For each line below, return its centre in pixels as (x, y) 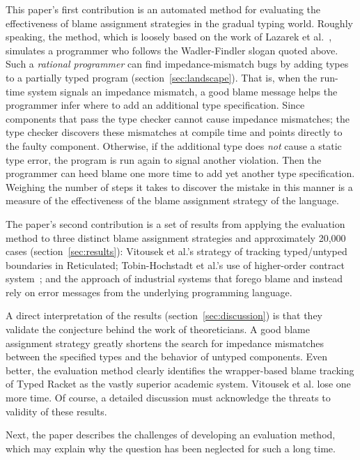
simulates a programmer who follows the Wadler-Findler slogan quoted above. (172, 50)
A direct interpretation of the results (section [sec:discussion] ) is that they (164, 315)
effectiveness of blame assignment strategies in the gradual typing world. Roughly (179, 23)
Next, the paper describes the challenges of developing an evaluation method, (171, 435)
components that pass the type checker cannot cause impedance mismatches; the (178, 118)
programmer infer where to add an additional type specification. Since (155, 105)
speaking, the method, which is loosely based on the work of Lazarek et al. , (169, 37)
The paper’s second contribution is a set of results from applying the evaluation (175, 223)
